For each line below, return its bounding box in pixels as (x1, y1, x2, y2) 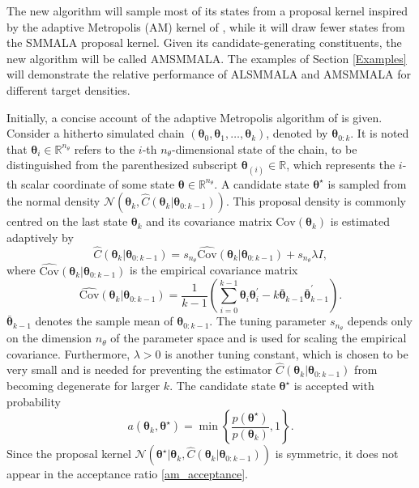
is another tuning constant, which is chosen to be (165, 345, 408, 362)
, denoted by (266, 125, 328, 142)
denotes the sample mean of (35, 312, 173, 329)
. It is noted (350, 125, 409, 142)
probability (6, 393, 61, 409)
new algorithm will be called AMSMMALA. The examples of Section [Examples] (6, 49, 407, 66)
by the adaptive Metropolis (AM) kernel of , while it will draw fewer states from (6, 18, 405, 35)
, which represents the (286, 156, 395, 173)
